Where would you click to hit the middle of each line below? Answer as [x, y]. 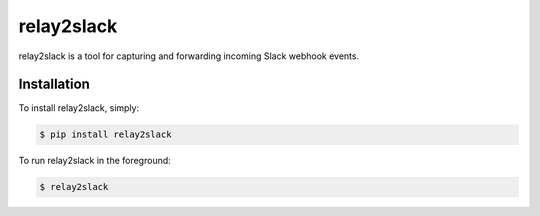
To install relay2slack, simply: [79, 108]
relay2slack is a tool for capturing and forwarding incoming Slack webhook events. [189, 56]
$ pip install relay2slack [105, 134]
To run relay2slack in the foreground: [95, 161]
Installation [54, 84]
